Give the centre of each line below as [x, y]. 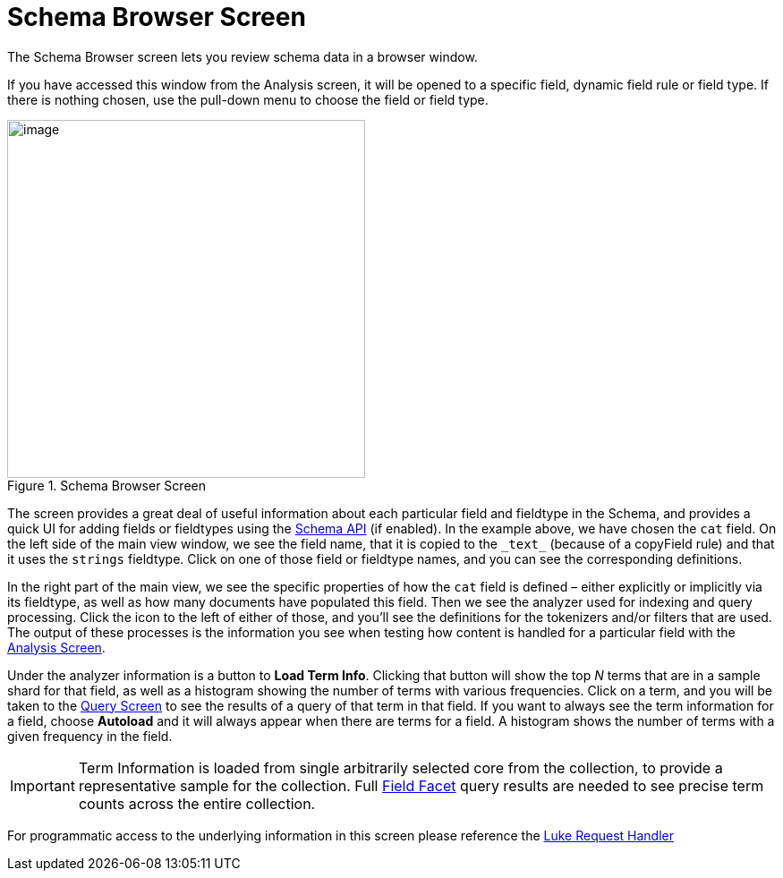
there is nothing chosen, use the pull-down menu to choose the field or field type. [248, 99]
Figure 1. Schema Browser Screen [106, 485]
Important [43, 785]
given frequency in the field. [90, 736]
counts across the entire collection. [197, 803]
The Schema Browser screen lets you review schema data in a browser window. [243, 56]
